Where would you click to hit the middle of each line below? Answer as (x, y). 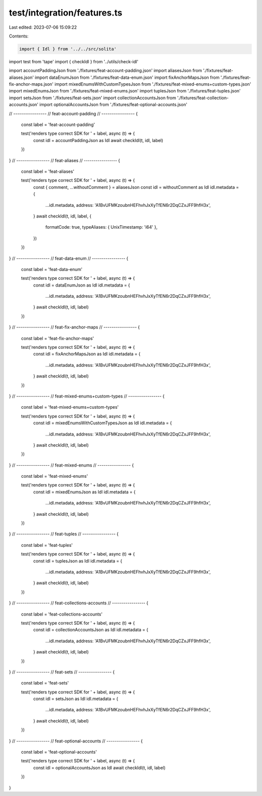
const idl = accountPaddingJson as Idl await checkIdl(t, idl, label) (98, 140)
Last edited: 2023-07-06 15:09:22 (43, 27)
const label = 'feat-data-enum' (52, 269)
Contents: (19, 36)
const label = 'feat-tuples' (47, 545)
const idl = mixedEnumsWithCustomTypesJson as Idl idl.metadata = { (103, 423)
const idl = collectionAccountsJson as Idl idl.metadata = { (91, 630)
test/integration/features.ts (66, 13)
